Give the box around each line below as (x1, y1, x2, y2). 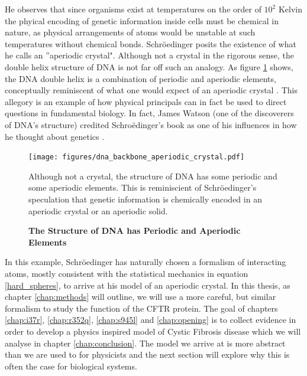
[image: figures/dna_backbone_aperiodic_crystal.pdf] (28, 153, 245, 162)
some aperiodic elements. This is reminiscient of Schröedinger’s (28, 181, 257, 194)
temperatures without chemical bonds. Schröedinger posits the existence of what (5, 37, 296, 50)
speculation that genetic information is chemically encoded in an (28, 192, 262, 205)
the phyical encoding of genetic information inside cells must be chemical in (5, 14, 279, 27)
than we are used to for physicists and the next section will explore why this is (5, 348, 290, 361)
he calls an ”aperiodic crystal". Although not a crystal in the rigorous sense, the (5, 49, 294, 61)
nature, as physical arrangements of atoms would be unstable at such (5, 26, 256, 38)
